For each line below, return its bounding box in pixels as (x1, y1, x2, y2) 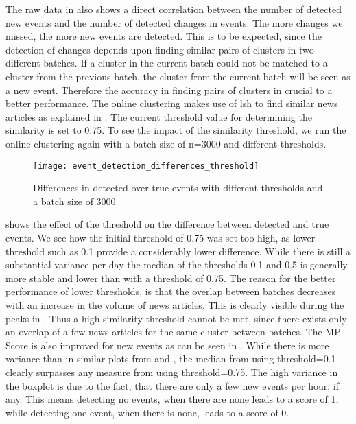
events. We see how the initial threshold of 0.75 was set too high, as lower (5, 230, 316, 244)
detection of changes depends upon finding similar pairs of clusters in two (5, 42, 314, 56)
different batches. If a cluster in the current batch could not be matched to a (5, 56, 328, 70)
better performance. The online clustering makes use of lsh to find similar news (5, 96, 338, 110)
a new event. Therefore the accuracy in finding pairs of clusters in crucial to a (5, 82, 333, 97)
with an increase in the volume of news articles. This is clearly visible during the (5, 297, 344, 311)
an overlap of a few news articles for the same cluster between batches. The (5, 325, 322, 339)
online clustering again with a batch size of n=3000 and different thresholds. (5, 136, 327, 150)
